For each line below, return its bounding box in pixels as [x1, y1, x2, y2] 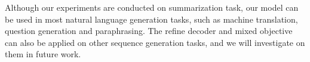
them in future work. [5, 48, 81, 60]
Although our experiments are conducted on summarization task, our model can [5, 1, 299, 13]
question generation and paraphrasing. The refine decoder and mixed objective [5, 24, 293, 37]
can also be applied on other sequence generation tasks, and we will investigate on [5, 36, 305, 48]
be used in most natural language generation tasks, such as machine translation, [5, 13, 298, 25]
